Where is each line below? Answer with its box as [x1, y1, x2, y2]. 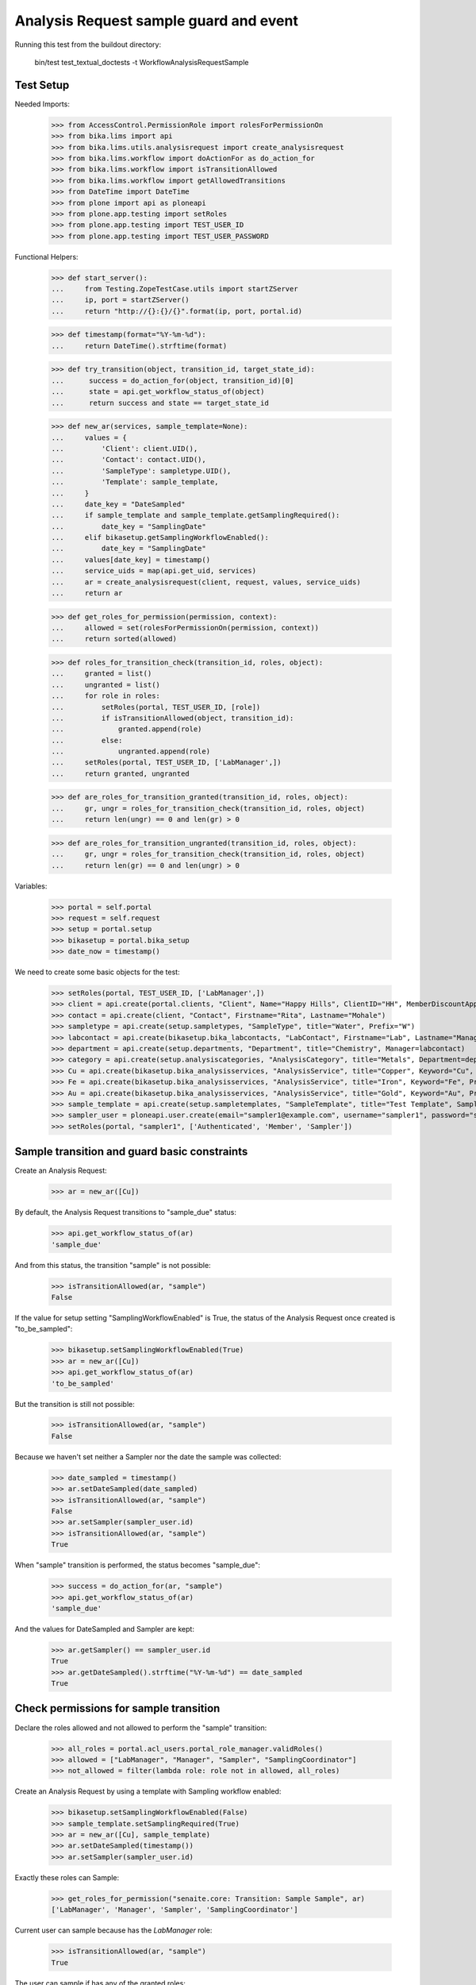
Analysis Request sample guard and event [14, 12, 299, 29]
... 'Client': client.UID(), [51, 444, 198, 453]
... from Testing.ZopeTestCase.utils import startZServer [51, 284, 298, 294]
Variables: [14, 881, 48, 891]
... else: [51, 735, 123, 745]
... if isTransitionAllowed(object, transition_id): [51, 713, 294, 723]
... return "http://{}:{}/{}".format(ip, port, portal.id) [51, 306, 303, 315]
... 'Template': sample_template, [51, 477, 219, 487]
